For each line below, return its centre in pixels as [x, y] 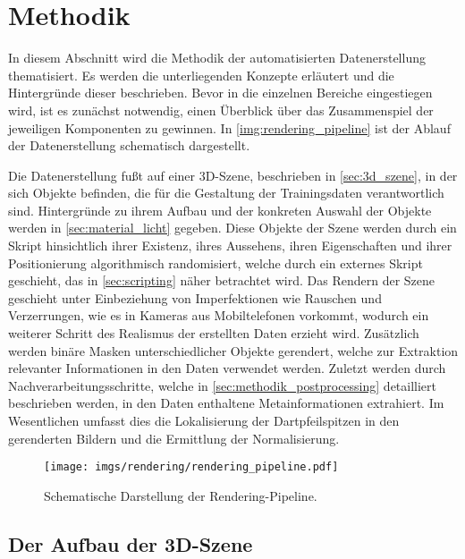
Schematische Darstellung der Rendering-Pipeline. [181, 495]
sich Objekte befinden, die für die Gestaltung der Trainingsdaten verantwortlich [226, 193]
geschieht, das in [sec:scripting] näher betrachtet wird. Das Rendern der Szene [222, 280]
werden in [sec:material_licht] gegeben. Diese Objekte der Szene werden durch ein [232, 228]
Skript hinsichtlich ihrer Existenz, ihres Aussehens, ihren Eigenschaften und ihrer [230, 246]
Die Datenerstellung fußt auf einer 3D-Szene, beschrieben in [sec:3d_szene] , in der [233, 175]
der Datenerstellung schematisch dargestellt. [129, 145]
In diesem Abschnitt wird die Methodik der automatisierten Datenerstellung [217, 58]
